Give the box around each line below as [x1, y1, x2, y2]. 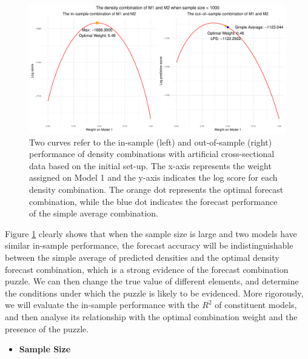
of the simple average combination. [29, 207, 158, 220]
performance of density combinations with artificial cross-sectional [29, 147, 275, 160]
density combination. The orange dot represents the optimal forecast [29, 183, 284, 195]
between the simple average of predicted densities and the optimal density [5, 250, 280, 263]
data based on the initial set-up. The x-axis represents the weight [29, 159, 272, 172]
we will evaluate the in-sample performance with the [5, 298, 199, 311]
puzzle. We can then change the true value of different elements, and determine [5, 275, 299, 287]
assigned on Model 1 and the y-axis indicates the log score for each [29, 171, 278, 184]
